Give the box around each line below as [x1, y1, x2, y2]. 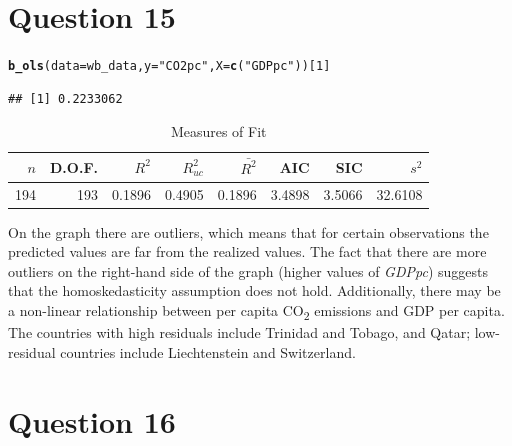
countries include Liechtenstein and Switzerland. [60, 341, 356, 362]
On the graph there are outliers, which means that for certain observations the [8, 221, 489, 242]
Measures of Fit [170, 121, 267, 142]
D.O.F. [50, 156, 98, 177]
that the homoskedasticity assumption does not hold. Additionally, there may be [8, 280, 501, 301]
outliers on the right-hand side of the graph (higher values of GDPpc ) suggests [8, 260, 488, 281]
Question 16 [8, 400, 176, 441]
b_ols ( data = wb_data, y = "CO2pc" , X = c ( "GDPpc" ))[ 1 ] [8, 59, 331, 74]
